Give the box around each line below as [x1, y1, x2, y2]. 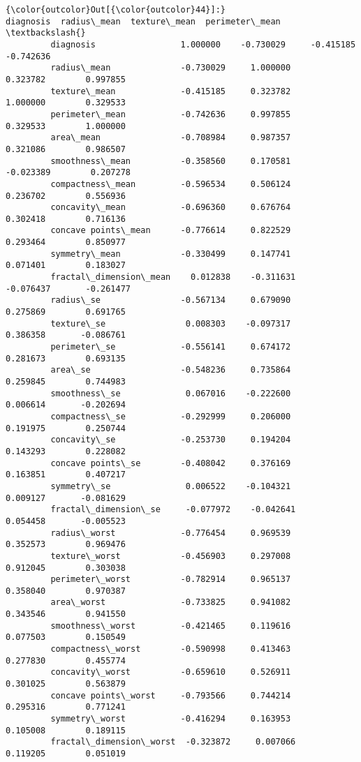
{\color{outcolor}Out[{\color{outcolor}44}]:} [6, 5, 226, 15]
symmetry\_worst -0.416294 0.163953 [50, 714, 291, 724]
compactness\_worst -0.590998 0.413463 [50, 644, 291, 655]
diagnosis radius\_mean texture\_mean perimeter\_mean [6, 16, 281, 27]
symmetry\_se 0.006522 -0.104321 [50, 481, 291, 491]
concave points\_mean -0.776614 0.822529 [50, 225, 291, 236]
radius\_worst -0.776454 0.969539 [50, 528, 291, 538]
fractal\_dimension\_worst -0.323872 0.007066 [50, 737, 296, 747]
